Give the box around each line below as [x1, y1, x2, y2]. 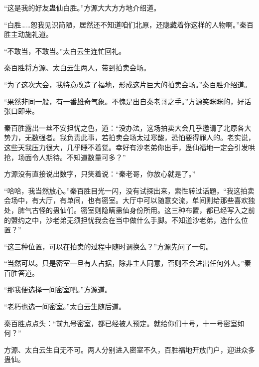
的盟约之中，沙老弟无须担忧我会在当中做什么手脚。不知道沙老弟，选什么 [4, 214, 241, 225]
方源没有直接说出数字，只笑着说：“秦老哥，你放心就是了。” [4, 169, 196, 179]
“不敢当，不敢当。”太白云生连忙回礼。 [4, 45, 126, 56]
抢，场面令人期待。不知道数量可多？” [4, 152, 126, 162]
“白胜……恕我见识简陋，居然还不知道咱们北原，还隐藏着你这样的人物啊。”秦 [4, 19, 247, 29]
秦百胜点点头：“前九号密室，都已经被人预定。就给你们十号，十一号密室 [4, 318, 238, 328]
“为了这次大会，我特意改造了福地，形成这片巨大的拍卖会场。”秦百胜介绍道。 [4, 79, 252, 89]
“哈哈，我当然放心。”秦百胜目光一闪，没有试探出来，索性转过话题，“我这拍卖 [4, 185, 255, 195]
